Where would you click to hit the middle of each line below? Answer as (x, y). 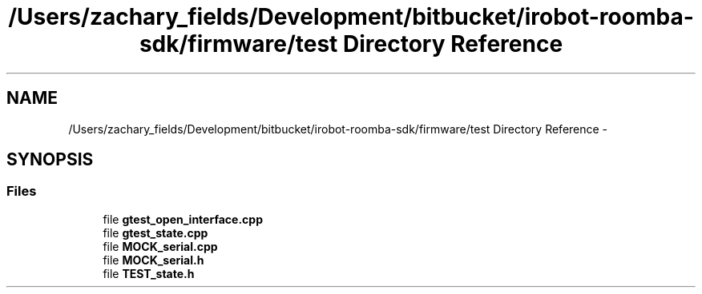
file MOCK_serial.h (153, 260)
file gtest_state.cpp (155, 232)
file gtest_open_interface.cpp (183, 219)
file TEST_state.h (149, 273)
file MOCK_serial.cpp (160, 246)
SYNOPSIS (50, 160)
